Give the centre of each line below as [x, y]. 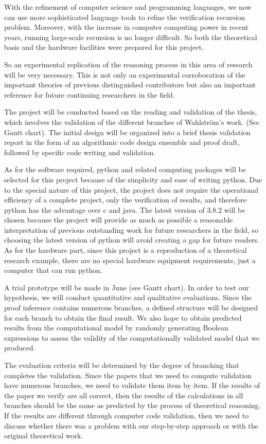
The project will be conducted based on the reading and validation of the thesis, [131, 112]
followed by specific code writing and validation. [80, 152]
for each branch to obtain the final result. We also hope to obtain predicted [123, 317]
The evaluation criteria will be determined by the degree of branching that [122, 365]
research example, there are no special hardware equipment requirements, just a [130, 260]
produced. [20, 348]
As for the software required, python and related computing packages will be [125, 169]
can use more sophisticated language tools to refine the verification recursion [125, 17]
